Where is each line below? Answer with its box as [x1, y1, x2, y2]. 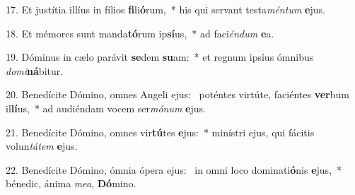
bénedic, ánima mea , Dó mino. [6, 176, 136, 191]
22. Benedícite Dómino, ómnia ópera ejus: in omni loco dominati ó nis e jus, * [6, 162, 342, 177]
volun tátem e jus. [6, 138, 78, 153]
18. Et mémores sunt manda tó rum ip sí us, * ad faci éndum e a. [6, 25, 274, 40]
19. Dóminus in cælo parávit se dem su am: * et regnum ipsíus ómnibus [6, 49, 314, 64]
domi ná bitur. [6, 63, 64, 78]
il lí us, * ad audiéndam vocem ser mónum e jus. [6, 100, 206, 115]
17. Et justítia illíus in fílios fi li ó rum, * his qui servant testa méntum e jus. [6, 2, 325, 16]
